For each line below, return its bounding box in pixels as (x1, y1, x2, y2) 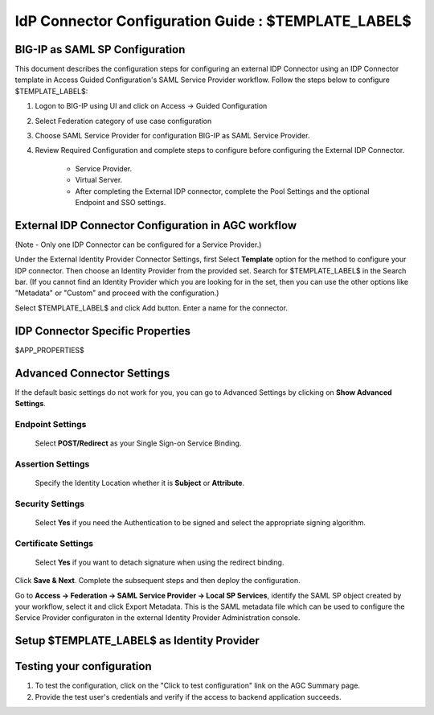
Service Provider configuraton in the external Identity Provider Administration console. (14, 613, 301, 623)
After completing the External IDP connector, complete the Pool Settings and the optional (75, 186, 370, 196)
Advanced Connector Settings (14, 366, 170, 380)
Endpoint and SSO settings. (75, 197, 166, 207)
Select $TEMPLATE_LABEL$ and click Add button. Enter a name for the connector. (14, 302, 289, 313)
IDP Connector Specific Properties (14, 324, 190, 338)
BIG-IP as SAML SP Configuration (14, 43, 186, 56)
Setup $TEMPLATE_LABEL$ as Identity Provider (14, 634, 260, 647)
